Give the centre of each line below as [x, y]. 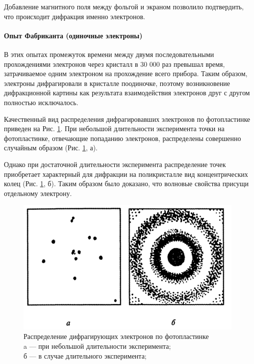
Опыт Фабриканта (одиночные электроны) [73, 35]
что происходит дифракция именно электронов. [75, 16]
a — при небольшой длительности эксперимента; [97, 346]
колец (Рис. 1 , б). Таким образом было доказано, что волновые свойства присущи [127, 183]
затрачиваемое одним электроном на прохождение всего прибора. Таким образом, [126, 73]
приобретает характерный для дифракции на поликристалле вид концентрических [126, 174]
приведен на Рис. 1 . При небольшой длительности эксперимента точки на [114, 128]
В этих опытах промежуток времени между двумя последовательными [109, 54]
